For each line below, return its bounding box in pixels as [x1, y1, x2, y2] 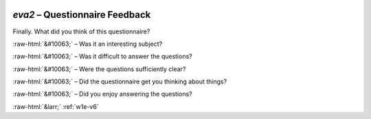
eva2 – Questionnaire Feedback [12, 9, 151, 21]
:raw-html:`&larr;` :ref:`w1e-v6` [12, 103, 99, 111]
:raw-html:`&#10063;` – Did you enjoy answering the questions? [12, 90, 192, 98]
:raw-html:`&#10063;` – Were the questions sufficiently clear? [12, 65, 186, 73]
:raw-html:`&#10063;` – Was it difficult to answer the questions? [12, 52, 192, 61]
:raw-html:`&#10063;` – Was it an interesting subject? [12, 40, 163, 48]
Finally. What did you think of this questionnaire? [12, 27, 150, 36]
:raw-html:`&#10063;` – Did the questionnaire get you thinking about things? [12, 77, 227, 85]
